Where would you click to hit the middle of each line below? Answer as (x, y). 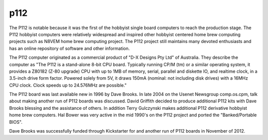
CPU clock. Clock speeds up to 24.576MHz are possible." (68, 85)
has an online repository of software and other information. (69, 48)
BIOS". (16, 122)
